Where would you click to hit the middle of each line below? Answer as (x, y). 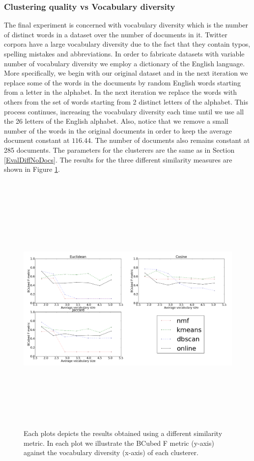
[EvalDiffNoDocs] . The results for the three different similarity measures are (118, 159)
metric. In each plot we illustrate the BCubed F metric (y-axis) (119, 443)
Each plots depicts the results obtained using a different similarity (123, 433)
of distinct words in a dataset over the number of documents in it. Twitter (116, 34)
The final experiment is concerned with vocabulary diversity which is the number (126, 25)
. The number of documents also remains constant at (170, 140)
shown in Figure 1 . (32, 169)
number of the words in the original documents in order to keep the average (118, 130)
